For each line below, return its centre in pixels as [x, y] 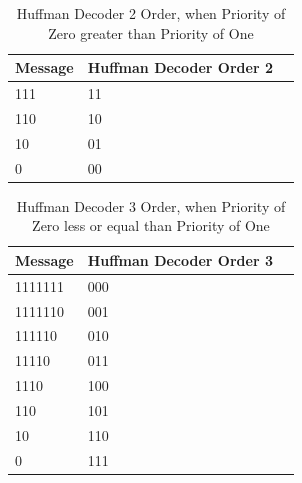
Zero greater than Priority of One [151, 32]
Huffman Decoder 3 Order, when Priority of [151, 205]
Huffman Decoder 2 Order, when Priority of [151, 13]
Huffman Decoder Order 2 [180, 67]
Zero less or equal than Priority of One [151, 225]
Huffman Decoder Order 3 [180, 259]
